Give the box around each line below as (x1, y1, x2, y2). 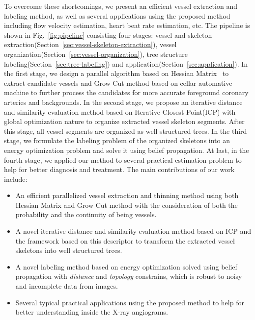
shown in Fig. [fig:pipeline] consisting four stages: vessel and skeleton (4, 29, 212, 40)
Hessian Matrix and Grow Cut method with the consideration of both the (15, 199, 238, 210)
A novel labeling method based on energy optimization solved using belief (15, 261, 237, 271)
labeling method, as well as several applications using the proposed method (4, 10, 230, 21)
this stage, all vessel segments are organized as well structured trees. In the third (4, 125, 247, 136)
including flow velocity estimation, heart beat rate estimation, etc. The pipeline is (4, 20, 250, 30)
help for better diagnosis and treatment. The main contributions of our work (4, 164, 235, 174)
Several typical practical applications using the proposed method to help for (15, 297, 244, 307)
